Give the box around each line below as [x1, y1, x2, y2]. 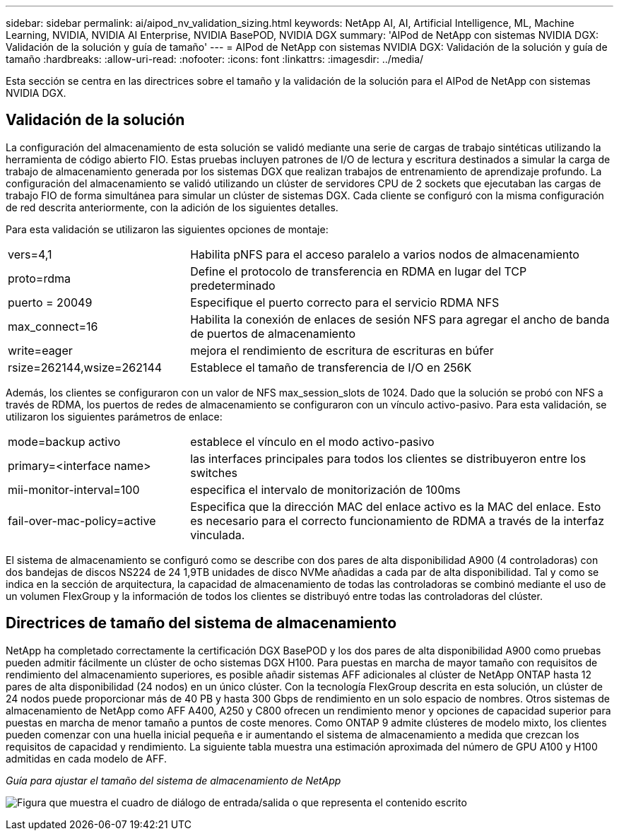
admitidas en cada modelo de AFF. [6, 752, 167, 765]
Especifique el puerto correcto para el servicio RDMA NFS [190, 295, 500, 310]
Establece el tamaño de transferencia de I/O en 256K [190, 360, 472, 375]
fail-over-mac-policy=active [8, 513, 156, 528]
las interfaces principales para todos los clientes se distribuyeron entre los [190, 451, 586, 466]
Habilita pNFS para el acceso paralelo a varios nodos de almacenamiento [190, 247, 579, 261]
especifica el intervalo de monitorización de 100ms [190, 482, 461, 497]
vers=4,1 [8, 247, 52, 261]
